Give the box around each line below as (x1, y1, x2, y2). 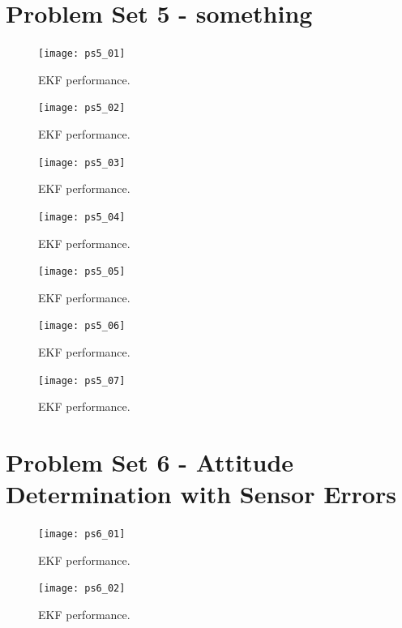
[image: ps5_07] (38, 374, 126, 387)
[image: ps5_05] (38, 266, 126, 278)
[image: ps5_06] (38, 320, 126, 332)
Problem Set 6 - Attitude (6, 446, 294, 479)
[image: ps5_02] (38, 102, 126, 114)
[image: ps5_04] (38, 211, 126, 223)
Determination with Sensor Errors (6, 477, 396, 511)
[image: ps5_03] (38, 156, 126, 169)
